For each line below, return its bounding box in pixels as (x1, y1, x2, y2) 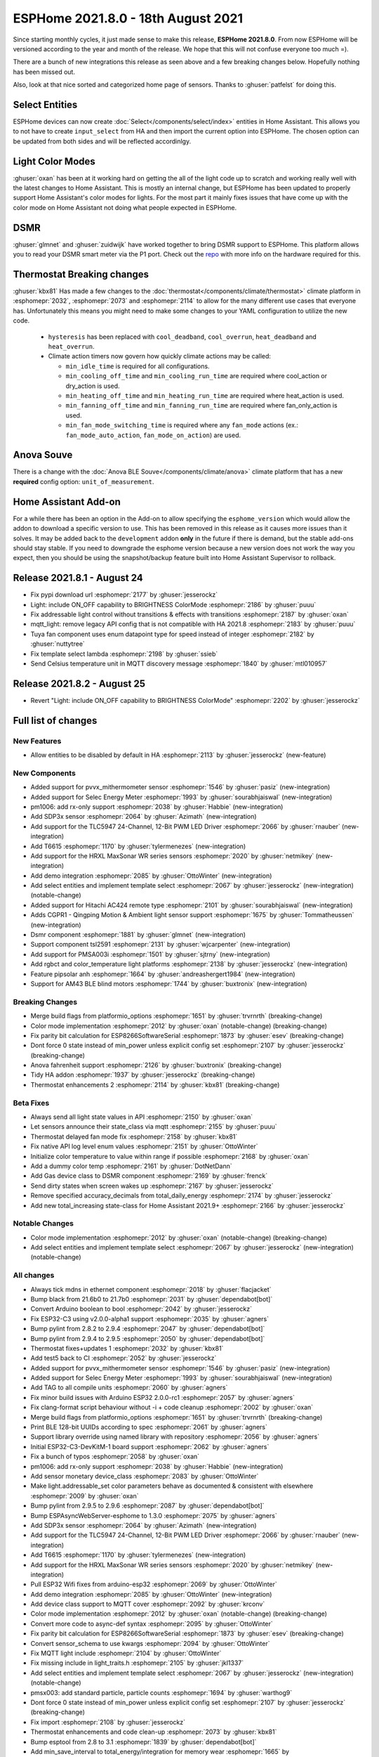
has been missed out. (13, 67, 75, 76)
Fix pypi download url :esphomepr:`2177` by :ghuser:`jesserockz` (30, 590, 218, 599)
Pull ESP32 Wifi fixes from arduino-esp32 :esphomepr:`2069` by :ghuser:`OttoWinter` (30, 1580, 277, 1588)
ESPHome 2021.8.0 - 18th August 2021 (13, 11, 244, 26)
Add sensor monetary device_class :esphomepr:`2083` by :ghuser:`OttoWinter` (30, 1472, 259, 1480)
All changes (13, 1271, 55, 1281)
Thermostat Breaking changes (13, 268, 149, 280)
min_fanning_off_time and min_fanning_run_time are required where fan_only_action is (65, 401, 338, 410)
